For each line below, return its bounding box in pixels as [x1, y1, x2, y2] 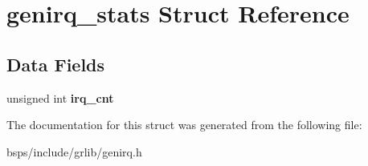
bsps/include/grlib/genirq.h [6, 143, 142, 160]
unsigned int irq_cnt [6, 89, 114, 106]
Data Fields [6, 51, 105, 76]
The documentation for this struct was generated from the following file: [6, 116, 362, 133]
